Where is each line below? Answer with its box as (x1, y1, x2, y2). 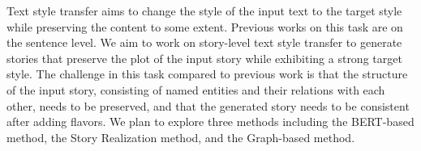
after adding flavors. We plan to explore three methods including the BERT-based (6, 113, 415, 130)
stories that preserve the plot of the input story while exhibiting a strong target (6, 49, 402, 66)
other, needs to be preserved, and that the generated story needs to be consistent (6, 97, 410, 114)
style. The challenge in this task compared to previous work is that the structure (6, 65, 408, 82)
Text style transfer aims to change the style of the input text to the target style (6, 2, 402, 19)
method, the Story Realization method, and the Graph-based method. (6, 128, 355, 145)
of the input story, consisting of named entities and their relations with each (6, 81, 385, 98)
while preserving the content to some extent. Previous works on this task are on (6, 18, 403, 35)
